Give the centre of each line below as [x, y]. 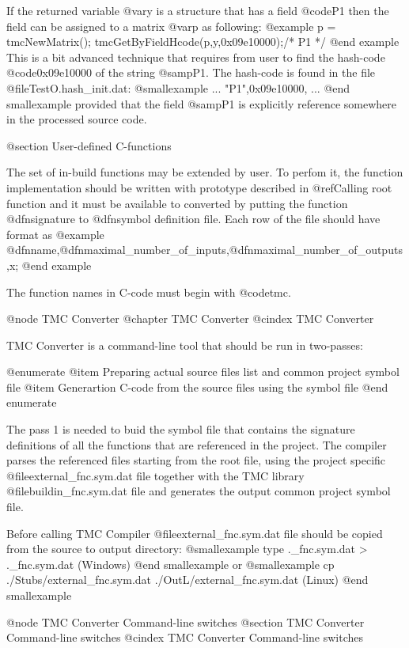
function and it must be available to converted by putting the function [177, 203]
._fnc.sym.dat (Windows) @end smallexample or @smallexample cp [170, 564]
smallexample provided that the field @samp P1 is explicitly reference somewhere [201, 103]
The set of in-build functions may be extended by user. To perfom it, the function [205, 172]
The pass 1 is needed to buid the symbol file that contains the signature [181, 429]
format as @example [55, 234]
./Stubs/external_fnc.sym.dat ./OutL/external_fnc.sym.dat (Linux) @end [187, 580]
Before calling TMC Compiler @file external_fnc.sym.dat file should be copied [195, 533]
